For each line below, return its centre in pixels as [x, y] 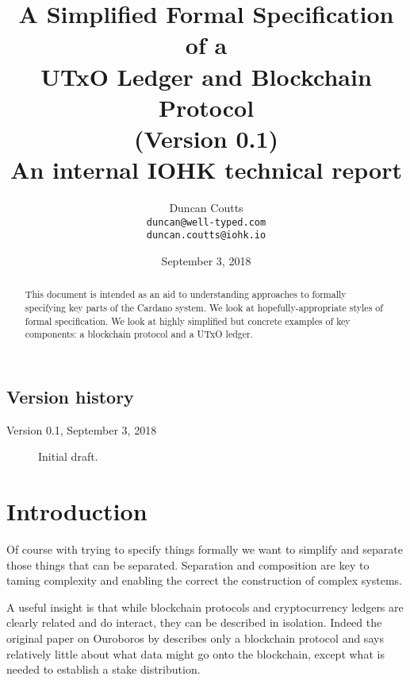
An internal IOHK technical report [206, 170]
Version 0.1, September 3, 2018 [82, 429]
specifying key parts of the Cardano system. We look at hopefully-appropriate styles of [204, 308]
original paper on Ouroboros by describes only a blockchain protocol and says [195, 638]
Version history [70, 396]
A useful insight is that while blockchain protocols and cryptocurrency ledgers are [205, 607]
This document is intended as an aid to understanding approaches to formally [186, 294]
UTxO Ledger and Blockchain [206, 76]
